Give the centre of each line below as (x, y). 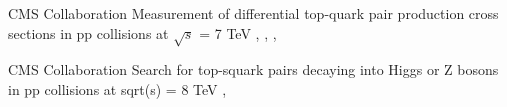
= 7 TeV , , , (238, 32)
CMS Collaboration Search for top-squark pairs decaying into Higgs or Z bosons (253, 69)
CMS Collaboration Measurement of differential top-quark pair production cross (253, 13)
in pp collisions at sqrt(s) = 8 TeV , (117, 88)
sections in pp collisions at (88, 32)
